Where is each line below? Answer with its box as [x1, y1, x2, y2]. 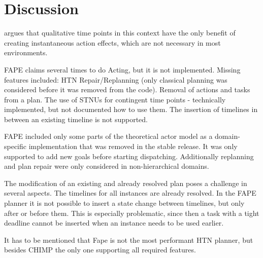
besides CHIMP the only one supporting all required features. [4, 244, 196, 255]
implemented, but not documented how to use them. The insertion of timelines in [4, 104, 258, 115]
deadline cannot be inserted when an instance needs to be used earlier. [4, 217, 224, 228]
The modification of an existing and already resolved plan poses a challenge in [4, 177, 247, 188]
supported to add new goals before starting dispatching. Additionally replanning [4, 151, 254, 161]
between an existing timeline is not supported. [4, 114, 148, 124]
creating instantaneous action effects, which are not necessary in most [4, 37, 221, 48]
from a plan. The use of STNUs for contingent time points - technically [4, 94, 226, 104]
